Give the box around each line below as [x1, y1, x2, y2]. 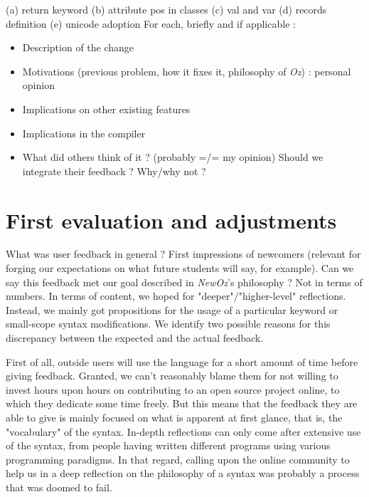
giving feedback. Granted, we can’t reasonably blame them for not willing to [6, 368, 338, 383]
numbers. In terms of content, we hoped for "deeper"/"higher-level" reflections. [6, 288, 346, 303]
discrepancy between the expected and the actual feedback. [6, 330, 264, 345]
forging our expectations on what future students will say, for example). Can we [6, 261, 354, 276]
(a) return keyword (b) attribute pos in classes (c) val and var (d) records [6, 2, 327, 16]
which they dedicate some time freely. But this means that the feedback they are [6, 396, 358, 411]
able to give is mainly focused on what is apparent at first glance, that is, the [6, 410, 343, 424]
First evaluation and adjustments [6, 205, 337, 234]
